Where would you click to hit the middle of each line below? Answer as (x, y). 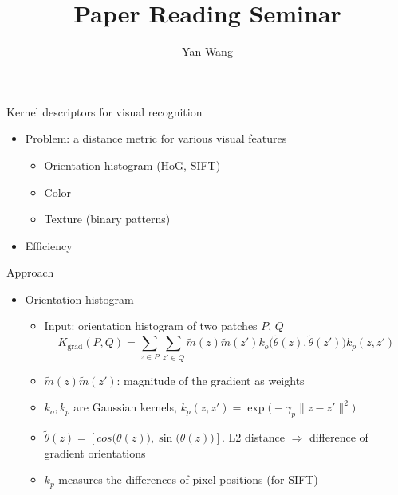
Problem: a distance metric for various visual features (156, 138)
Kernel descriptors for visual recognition (104, 111)
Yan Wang (207, 51)
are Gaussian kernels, (125, 407)
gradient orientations (95, 452)
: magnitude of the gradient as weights (211, 380)
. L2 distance (253, 437)
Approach (30, 272)
